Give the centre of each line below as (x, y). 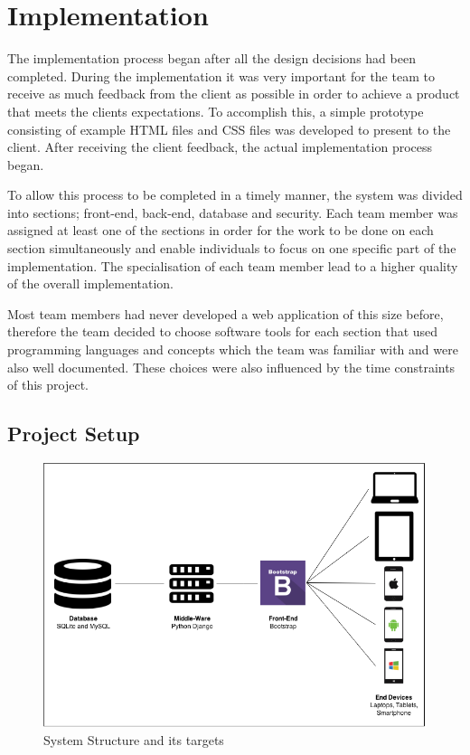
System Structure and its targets (134, 740)
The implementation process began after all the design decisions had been (211, 58)
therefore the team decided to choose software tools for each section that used (223, 331)
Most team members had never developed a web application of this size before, (226, 313)
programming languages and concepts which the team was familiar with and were (233, 349)
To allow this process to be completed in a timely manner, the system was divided (235, 195)
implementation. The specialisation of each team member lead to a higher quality (233, 265)
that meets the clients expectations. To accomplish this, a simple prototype (216, 111)
